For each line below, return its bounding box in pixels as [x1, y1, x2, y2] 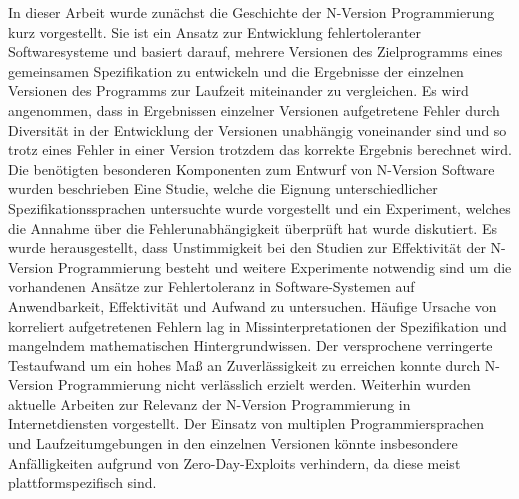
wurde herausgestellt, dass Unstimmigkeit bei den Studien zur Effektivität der [8, 237, 486, 258]
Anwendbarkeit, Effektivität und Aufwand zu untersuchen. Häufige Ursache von [8, 295, 497, 316]
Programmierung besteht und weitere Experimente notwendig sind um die [57, 256, 512, 277]
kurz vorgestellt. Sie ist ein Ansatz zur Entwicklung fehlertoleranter [8, 21, 421, 42]
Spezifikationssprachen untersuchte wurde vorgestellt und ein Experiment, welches [8, 197, 511, 218]
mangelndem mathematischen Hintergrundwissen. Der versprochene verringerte [8, 335, 493, 356]
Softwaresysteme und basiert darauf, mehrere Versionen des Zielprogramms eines [8, 41, 503, 62]
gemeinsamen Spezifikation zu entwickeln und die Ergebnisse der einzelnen [8, 60, 464, 81]
